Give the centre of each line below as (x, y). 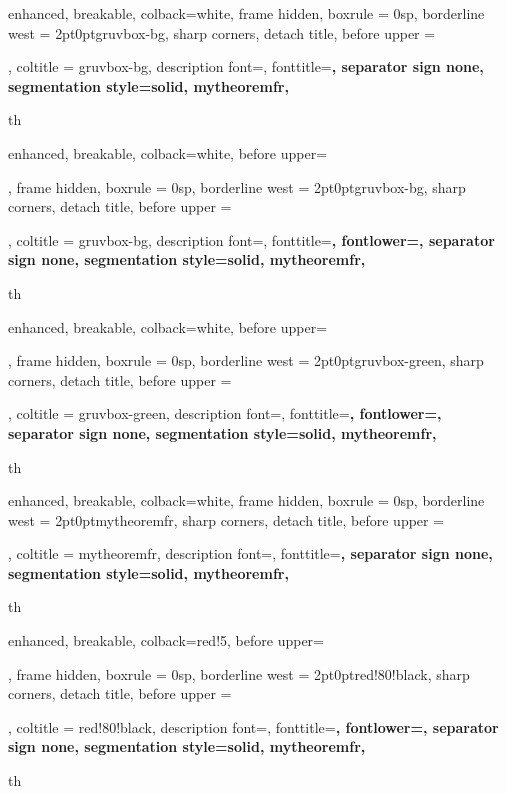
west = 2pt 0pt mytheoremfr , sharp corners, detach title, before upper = (226, 519)
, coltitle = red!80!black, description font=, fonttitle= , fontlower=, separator (253, 726)
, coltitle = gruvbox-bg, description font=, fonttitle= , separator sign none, (246, 66)
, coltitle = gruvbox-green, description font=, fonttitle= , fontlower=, (225, 413)
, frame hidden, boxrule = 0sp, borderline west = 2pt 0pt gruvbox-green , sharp (246, 360)
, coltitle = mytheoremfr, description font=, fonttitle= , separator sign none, (250, 553)
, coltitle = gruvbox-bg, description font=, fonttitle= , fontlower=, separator (251, 239)
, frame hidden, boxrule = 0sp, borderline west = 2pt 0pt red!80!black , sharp (239, 673)
